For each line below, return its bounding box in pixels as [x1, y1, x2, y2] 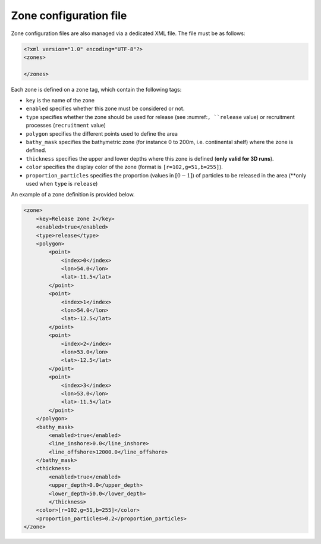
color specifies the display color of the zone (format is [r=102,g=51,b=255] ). [26, 164, 223, 171]
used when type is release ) [26, 180, 98, 187]
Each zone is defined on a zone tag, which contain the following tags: [11, 86, 182, 93]
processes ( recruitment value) [26, 122, 106, 129]
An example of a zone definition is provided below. [11, 191, 135, 198]
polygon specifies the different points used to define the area [26, 130, 178, 137]
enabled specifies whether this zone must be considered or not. [26, 105, 185, 112]
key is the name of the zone [26, 97, 95, 104]
